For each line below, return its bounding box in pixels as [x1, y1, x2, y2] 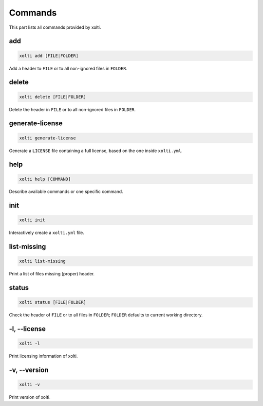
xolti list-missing [19, 258, 66, 264]
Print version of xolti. [9, 394, 51, 400]
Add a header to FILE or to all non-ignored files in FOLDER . [9, 65, 128, 71]
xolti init [19, 217, 45, 223]
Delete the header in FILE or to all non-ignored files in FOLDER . [9, 106, 136, 112]
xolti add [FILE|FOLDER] [19, 53, 79, 58]
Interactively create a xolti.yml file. [9, 230, 85, 236]
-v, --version [9, 366, 49, 374]
